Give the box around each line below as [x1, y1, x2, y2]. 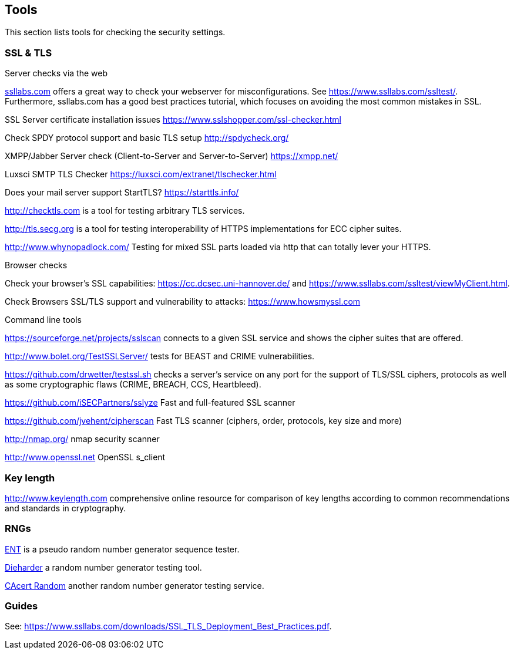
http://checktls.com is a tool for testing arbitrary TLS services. [5, 205, 245, 216]
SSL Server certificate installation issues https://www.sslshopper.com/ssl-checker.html [5, 114, 341, 125]
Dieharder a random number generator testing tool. [5, 562, 202, 572]
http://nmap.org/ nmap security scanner [5, 434, 160, 444]
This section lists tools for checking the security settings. [5, 27, 226, 38]
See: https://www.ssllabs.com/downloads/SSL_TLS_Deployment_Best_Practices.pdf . [5, 621, 332, 632]
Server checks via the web [5, 68, 107, 79]
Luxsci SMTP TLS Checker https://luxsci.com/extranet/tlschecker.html [5, 169, 277, 180]
